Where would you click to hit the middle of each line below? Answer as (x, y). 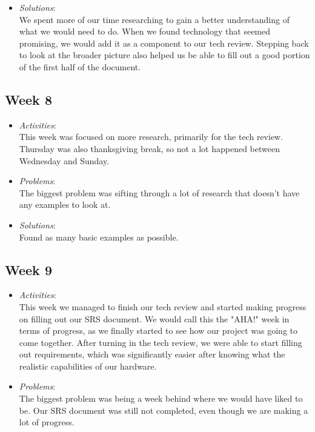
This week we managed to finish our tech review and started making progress (163, 306)
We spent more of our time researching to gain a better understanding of (154, 19)
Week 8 (28, 99)
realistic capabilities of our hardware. (88, 366)
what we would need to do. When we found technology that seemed (145, 31)
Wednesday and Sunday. (64, 160)
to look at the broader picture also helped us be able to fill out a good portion (164, 55)
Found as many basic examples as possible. (99, 237)
